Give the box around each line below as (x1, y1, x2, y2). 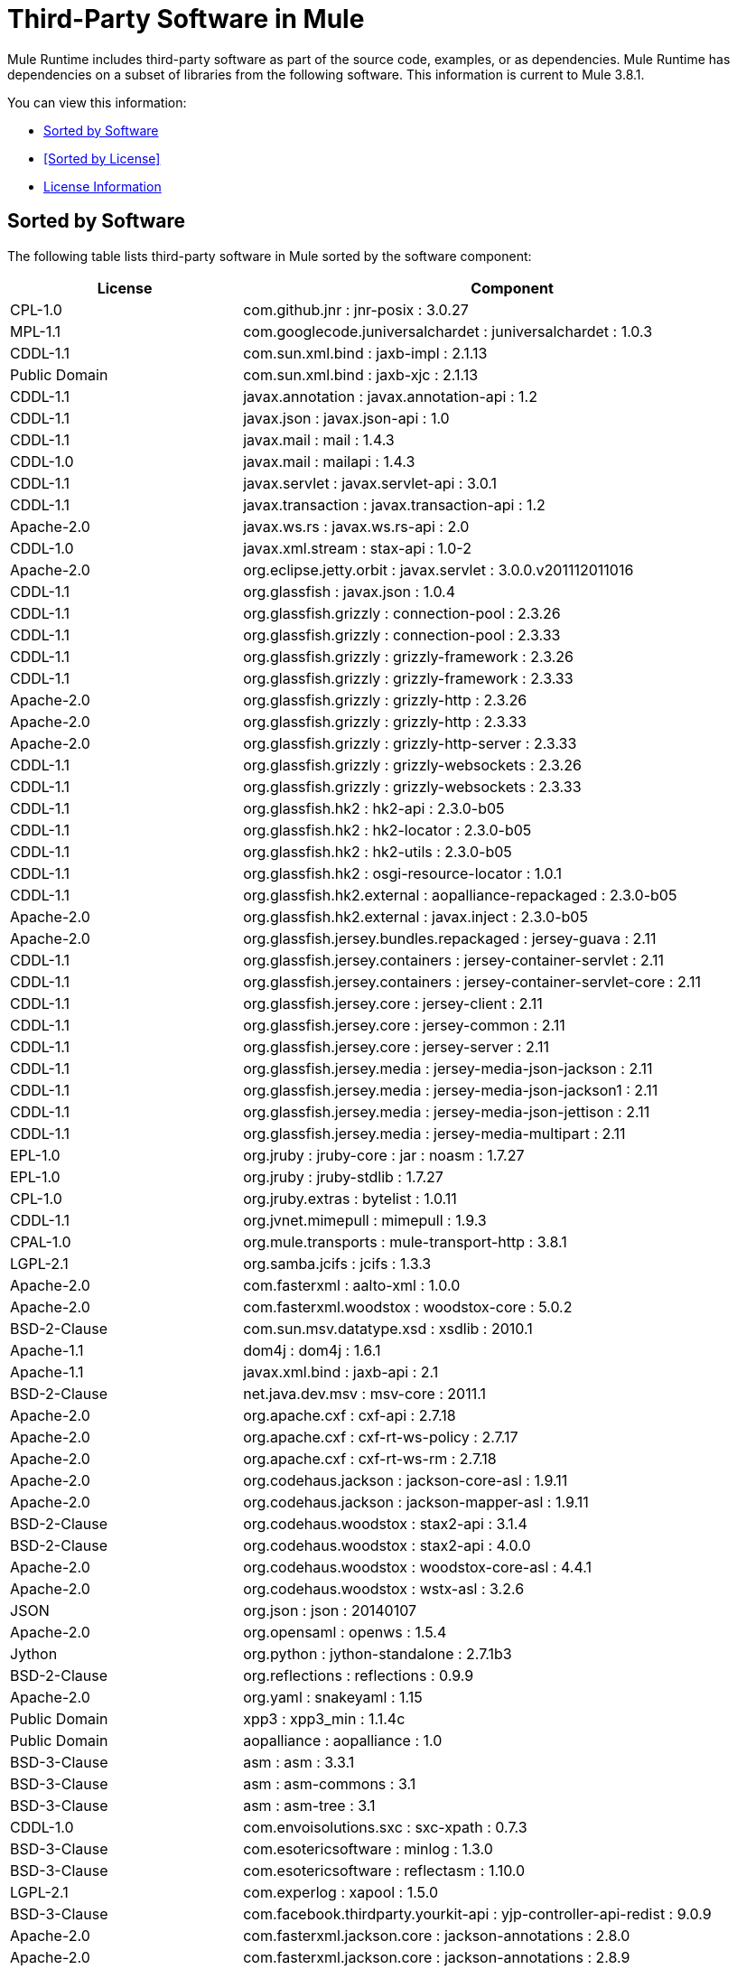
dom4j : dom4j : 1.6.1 (243, 1340, 381, 1359)
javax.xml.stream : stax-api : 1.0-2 (243, 538, 471, 557)
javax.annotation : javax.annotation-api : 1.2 (243, 387, 537, 406)
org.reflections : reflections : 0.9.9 (243, 1666, 474, 1684)
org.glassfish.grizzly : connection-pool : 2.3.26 (243, 603, 561, 622)
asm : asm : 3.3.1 (243, 1752, 355, 1771)
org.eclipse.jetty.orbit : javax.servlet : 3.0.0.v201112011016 (243, 560, 634, 579)
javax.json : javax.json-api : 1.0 (243, 408, 450, 427)
